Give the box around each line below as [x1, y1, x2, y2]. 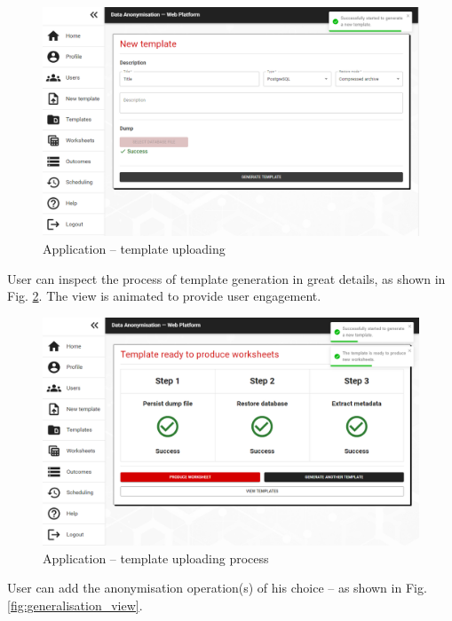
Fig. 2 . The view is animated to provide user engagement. [7, 287, 321, 305]
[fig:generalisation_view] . [7, 596, 143, 615]
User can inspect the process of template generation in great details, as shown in [7, 269, 446, 287]
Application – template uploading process [43, 548, 269, 567]
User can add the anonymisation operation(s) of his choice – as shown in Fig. [7, 578, 427, 597]
